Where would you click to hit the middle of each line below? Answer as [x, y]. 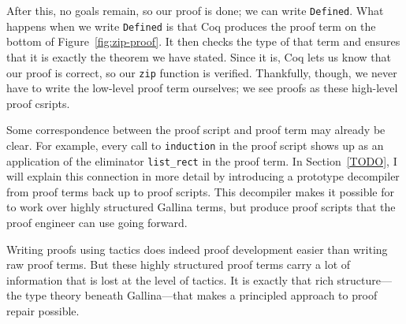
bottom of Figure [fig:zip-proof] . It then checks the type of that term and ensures [203, 41]
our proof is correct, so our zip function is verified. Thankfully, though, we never [202, 72]
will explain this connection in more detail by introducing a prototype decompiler [203, 176]
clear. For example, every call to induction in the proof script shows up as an [195, 145]
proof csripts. [38, 103]
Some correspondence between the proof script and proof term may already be [196, 130]
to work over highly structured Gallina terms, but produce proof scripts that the [201, 207]
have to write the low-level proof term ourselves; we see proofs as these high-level [202, 88]
